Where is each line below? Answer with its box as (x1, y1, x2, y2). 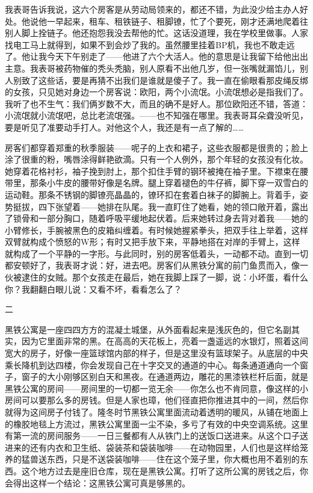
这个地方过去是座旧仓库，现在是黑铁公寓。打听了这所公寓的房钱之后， (21, 464, 300, 477)
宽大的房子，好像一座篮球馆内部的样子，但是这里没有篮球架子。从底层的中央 (5, 347, 308, 359)
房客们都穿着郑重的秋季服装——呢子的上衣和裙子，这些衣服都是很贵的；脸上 (5, 141, 308, 153)
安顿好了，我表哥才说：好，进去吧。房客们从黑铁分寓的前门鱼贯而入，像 (13, 259, 300, 271)
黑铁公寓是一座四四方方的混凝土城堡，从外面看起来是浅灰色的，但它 (5, 323, 274, 335)
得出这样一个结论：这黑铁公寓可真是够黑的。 (13, 476, 190, 489)
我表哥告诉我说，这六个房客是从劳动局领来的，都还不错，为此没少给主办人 (5, 3, 300, 15)
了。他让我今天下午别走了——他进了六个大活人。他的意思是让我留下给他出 (5, 50, 300, 63)
